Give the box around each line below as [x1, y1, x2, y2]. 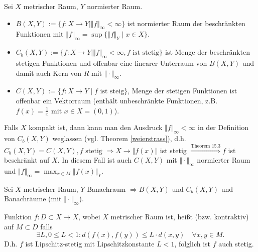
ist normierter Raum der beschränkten [127, 18, 245, 28]
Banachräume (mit [4, 193, 62, 204]
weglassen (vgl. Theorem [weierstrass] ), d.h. [52, 133, 186, 144]
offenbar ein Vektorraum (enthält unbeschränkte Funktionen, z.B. [16, 95, 218, 105]
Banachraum [87, 183, 126, 194]
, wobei [78, 211, 100, 222]
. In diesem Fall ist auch [57, 155, 132, 165]
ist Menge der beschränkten [165, 47, 250, 57]
